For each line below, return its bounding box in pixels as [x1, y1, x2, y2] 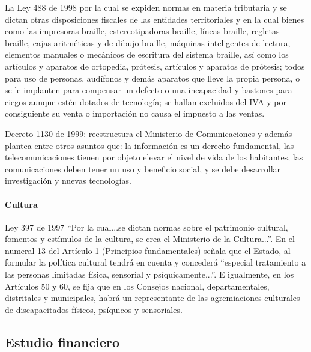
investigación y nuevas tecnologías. [5, 174, 131, 187]
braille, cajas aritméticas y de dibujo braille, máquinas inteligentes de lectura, [5, 36, 291, 49]
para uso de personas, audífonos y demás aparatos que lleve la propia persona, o [5, 71, 300, 84]
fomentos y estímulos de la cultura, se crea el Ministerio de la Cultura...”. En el [5, 232, 295, 245]
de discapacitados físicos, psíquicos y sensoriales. [5, 303, 183, 315]
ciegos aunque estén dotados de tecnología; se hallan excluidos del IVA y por [5, 95, 287, 108]
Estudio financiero [5, 332, 119, 351]
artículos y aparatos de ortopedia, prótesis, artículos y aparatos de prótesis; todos [5, 59, 305, 72]
